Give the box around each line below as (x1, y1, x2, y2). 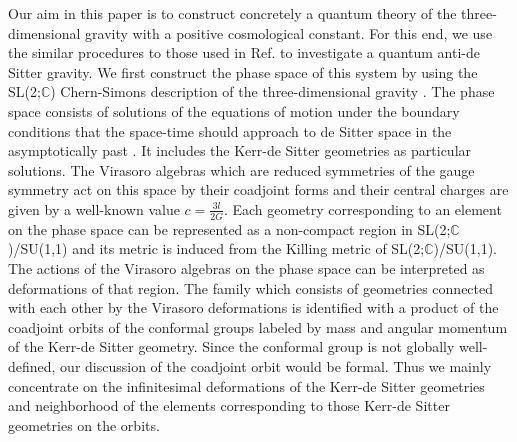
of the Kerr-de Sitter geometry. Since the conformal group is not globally (8, 336, 455, 357)
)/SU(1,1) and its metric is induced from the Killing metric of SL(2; (8, 238, 425, 259)
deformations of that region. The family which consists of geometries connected (8, 277, 494, 298)
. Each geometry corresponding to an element (223, 198, 502, 219)
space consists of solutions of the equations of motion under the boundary (8, 100, 460, 121)
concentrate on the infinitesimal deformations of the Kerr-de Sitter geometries (8, 375, 485, 396)
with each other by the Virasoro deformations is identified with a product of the (8, 297, 499, 318)
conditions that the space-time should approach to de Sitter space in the (8, 120, 452, 141)
